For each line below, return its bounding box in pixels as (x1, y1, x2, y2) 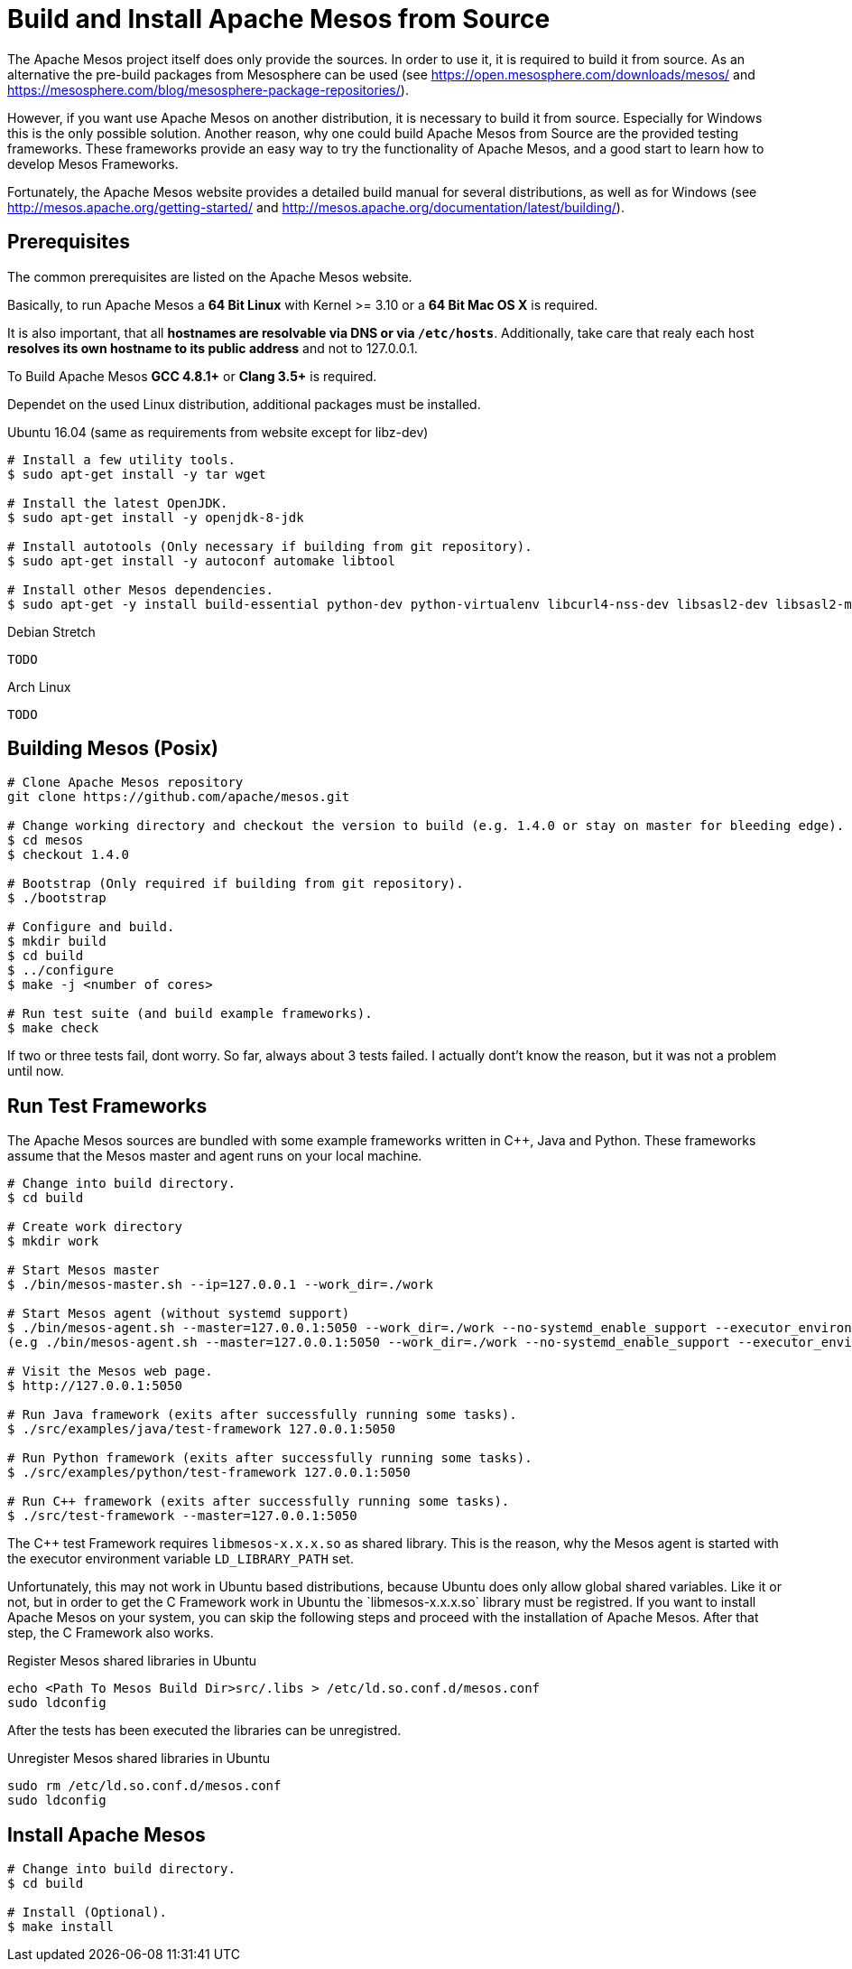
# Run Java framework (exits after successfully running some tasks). (7, 1407, 517, 1423)
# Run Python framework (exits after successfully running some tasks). (7, 1451, 532, 1466)
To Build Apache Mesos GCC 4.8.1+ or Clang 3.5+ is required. (7, 368, 377, 384)
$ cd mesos (7, 833, 84, 848)
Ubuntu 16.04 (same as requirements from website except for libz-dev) (7, 424, 429, 440)
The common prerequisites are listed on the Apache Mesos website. (7, 268, 412, 285)
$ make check (7, 1021, 99, 1036)
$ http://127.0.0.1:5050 (7, 1378, 182, 1394)
